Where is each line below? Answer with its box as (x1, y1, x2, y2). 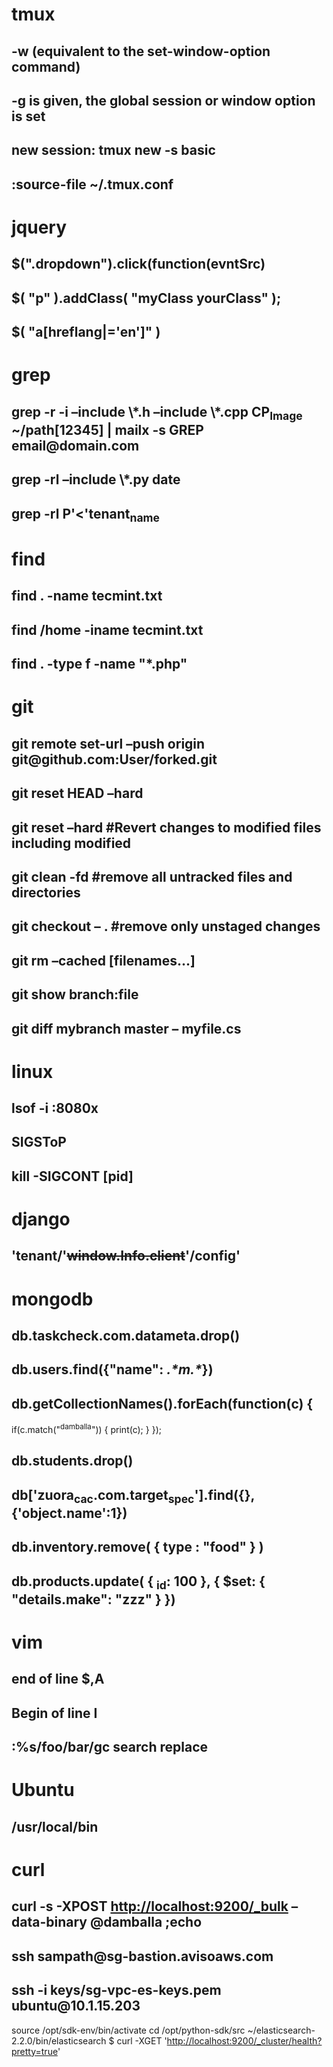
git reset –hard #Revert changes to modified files (11, 819, 322, 836)
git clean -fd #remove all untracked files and (11, 868, 293, 885)
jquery (11, 216, 68, 238)
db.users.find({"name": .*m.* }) (11, 1361, 214, 1378)
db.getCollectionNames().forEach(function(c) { (11, 1395, 314, 1412)
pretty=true (11, 2045, 58, 2057)
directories (11, 884, 81, 901)
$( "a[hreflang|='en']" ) (11, 324, 161, 341)
